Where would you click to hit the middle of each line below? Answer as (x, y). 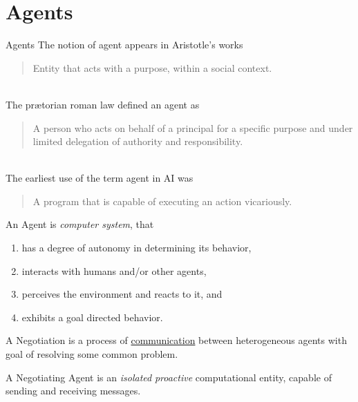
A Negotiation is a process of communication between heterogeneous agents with (176, 340)
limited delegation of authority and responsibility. (138, 141)
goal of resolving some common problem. (92, 354)
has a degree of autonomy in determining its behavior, (136, 248)
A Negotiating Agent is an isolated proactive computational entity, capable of (169, 377)
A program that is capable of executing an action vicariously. (162, 201)
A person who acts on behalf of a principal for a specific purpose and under (193, 127)
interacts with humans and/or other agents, (114, 270)
